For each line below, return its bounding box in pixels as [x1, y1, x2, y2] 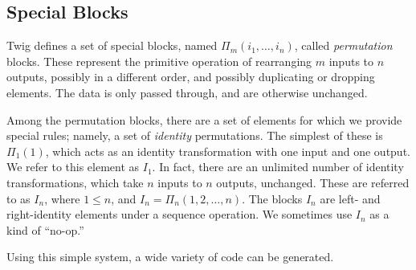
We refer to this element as [6, 158, 140, 175]
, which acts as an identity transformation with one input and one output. [45, 142, 410, 159]
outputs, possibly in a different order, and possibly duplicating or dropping [6, 68, 375, 85]
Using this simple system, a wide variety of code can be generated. [6, 248, 334, 265]
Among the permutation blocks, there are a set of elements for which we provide [6, 111, 402, 128]
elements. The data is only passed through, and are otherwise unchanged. [6, 84, 368, 100]
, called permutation [294, 37, 393, 54]
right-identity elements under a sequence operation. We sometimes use [6, 206, 353, 223]
